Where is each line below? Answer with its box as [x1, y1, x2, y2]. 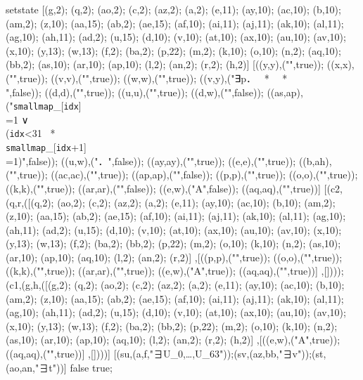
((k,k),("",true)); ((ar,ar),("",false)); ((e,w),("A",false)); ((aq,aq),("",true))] [6, 181, 321, 195]
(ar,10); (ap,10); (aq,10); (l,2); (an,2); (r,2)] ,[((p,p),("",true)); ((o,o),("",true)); [6, 249, 343, 264]
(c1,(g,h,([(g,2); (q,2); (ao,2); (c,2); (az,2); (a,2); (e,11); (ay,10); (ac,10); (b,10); [6, 277, 345, 292]
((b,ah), [298, 153, 332, 168]
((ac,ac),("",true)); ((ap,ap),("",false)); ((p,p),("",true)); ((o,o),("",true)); [51, 167, 358, 182]
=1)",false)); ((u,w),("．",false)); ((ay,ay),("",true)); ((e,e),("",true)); [6, 153, 296, 168]
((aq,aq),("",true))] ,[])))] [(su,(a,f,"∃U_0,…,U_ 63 [6, 346, 220, 361]
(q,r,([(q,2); [6, 195, 54, 209]
